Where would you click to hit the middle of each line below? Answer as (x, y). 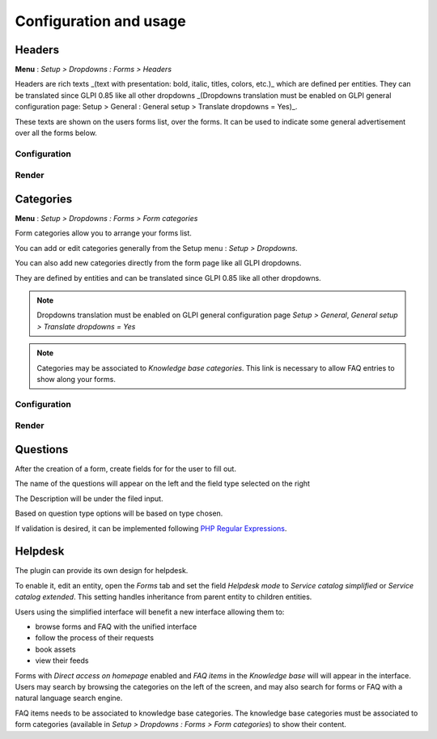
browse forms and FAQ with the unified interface (116, 626)
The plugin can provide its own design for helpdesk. (102, 571)
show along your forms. (76, 379)
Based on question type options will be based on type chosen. (119, 513)
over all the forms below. (56, 133)
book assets (55, 649)
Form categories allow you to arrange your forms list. (103, 233)
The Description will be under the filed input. (89, 499)
